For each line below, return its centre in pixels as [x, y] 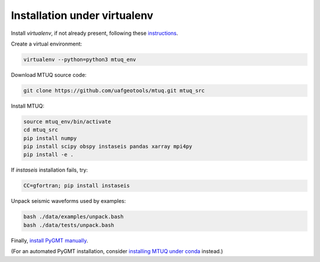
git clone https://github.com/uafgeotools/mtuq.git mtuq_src [114, 90]
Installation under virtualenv [82, 15]
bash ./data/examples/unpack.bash [73, 217]
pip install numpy [50, 138]
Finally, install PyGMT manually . [49, 240]
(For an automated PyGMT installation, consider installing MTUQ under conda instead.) [117, 251]
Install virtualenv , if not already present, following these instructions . [95, 33]
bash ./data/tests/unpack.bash [69, 225]
